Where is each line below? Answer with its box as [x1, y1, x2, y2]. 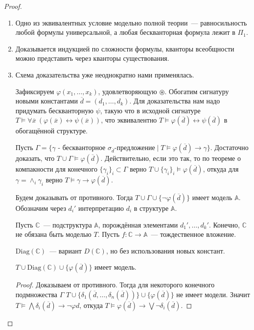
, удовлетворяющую [98, 86, 157, 96]
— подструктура [43, 219, 92, 229]
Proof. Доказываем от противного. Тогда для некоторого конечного [15, 279, 215, 290]
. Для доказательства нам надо [129, 96, 220, 106]
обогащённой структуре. [15, 126, 88, 136]
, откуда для [203, 163, 239, 174]
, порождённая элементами [98, 219, 178, 229]
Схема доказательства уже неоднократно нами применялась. [15, 69, 194, 79]
